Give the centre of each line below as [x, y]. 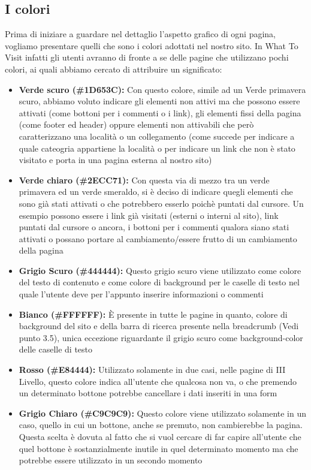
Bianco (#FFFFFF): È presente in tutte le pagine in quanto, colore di [153, 314]
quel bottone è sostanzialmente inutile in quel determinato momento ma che [158, 448]
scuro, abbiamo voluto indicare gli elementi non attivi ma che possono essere [159, 101]
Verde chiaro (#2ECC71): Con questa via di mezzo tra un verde [144, 180]
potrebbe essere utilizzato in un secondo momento [111, 460]
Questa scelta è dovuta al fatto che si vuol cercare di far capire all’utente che [160, 437]
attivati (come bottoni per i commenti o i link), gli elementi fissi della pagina [160, 112]
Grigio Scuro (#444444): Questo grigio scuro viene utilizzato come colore [160, 270]
